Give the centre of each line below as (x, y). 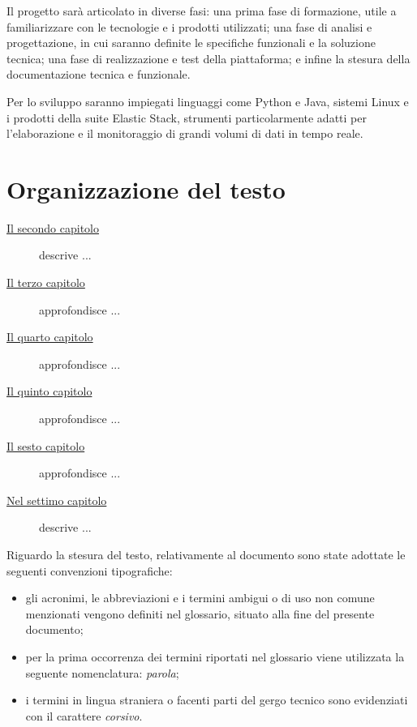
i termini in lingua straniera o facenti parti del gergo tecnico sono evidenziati (217, 700)
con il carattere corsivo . (84, 715)
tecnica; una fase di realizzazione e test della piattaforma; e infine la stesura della (208, 58)
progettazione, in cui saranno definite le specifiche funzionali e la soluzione (191, 43)
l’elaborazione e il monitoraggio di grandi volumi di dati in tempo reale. (185, 133)
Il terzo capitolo (46, 282)
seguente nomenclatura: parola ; (102, 672)
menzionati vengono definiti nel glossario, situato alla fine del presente (200, 613)
